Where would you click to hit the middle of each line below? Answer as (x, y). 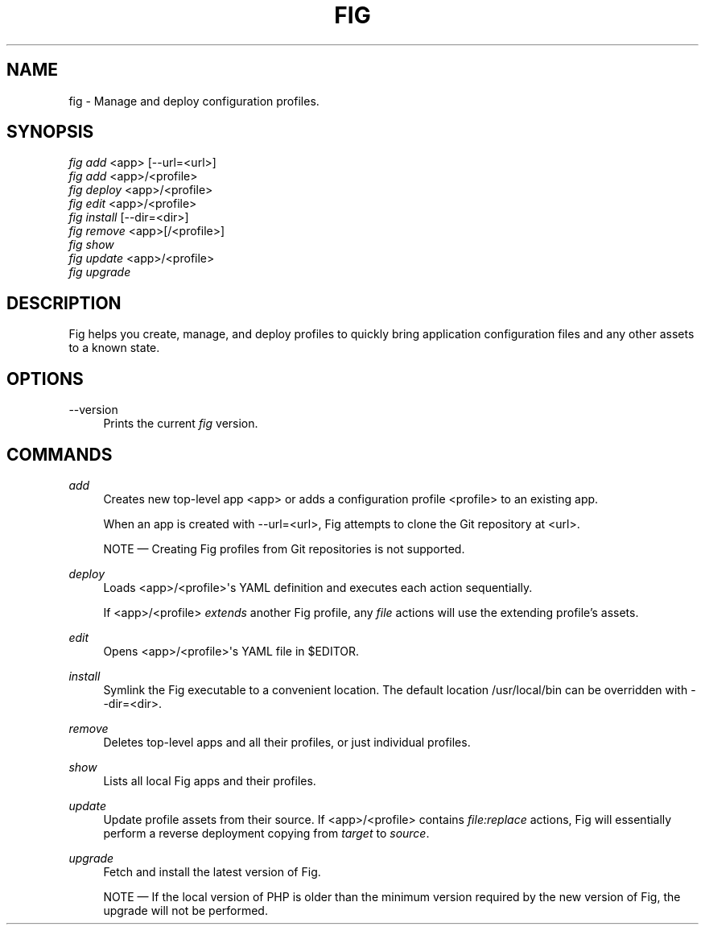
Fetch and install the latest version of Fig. (212, 871)
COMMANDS (60, 454)
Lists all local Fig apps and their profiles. (210, 780)
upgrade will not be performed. (186, 910)
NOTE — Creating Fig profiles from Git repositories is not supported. (284, 548)
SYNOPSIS (50, 132)
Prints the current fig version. (181, 424)
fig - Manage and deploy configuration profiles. (194, 101)
